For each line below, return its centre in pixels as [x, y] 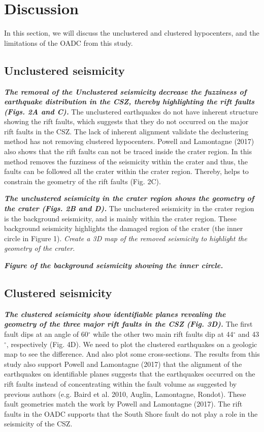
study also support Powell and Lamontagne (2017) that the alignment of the [123, 364]
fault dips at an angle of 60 [46, 334]
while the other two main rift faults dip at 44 [163, 334]
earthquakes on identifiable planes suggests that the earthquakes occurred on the [130, 374]
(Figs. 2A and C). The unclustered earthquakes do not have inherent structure [131, 111]
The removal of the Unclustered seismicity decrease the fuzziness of [125, 91]
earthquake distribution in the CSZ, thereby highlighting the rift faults [129, 102]
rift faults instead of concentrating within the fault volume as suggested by [121, 383]
